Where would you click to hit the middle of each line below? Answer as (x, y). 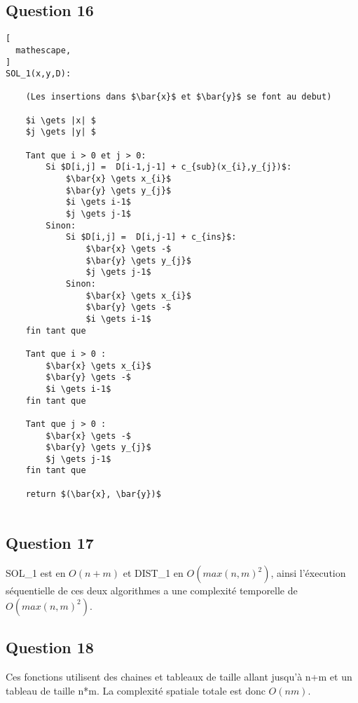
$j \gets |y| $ (61, 132)
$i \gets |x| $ (61, 120)
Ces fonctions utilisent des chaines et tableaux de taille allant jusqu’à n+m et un (179, 677)
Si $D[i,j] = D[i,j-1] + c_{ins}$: (151, 237)
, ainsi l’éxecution (308, 573)
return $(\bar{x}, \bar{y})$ (93, 494)
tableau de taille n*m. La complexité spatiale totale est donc (136, 690)
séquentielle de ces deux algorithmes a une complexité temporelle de (152, 591)
